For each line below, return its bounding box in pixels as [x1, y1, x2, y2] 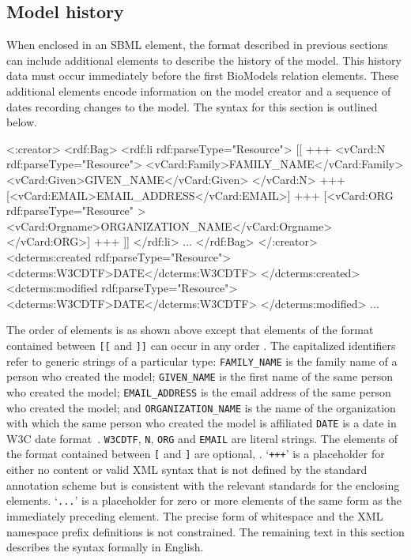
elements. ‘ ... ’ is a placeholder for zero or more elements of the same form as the [6, 492, 402, 509]
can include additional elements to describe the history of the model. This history [6, 51, 402, 68]
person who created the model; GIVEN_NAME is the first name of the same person [6, 368, 393, 385]
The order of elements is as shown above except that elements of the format [6, 321, 374, 338]
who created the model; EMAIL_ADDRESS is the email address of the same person [6, 383, 391, 400]
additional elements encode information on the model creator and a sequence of [6, 82, 391, 99]
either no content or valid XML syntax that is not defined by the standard [6, 461, 368, 478]
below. [6, 114, 37, 130]
